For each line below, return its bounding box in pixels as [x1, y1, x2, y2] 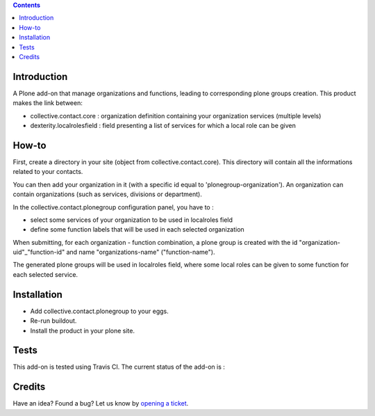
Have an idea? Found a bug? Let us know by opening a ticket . [12, 399, 189, 408]
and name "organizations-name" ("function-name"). [66, 248, 215, 257]
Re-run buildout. [30, 317, 77, 325]
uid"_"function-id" [12, 248, 65, 257]
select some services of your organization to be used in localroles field [30, 216, 233, 224]
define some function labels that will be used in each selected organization [30, 225, 244, 234]
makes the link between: [12, 99, 83, 107]
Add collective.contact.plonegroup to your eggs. [30, 307, 169, 315]
